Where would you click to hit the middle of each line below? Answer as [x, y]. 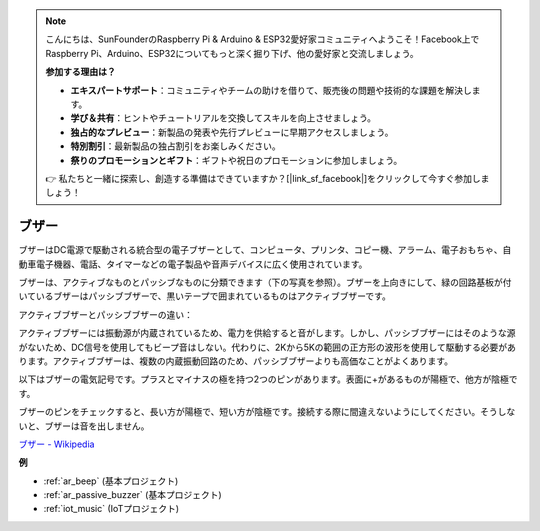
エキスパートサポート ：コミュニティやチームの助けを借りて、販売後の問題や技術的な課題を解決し [271, 90]
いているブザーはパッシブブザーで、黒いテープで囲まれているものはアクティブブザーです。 [205, 296]
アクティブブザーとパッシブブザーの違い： [106, 314]
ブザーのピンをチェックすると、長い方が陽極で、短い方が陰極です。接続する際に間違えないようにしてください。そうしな [267, 412]
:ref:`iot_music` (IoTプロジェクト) [111, 509]
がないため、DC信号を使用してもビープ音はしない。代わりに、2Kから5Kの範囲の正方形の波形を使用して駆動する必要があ [267, 347]
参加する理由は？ [80, 72]
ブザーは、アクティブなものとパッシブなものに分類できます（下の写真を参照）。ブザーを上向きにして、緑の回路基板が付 [265, 282]
